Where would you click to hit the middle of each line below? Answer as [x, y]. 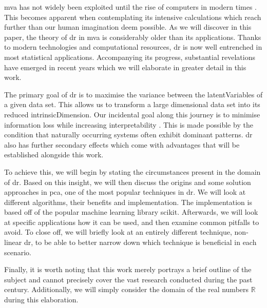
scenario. [18, 252]
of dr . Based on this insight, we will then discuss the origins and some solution [128, 182]
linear [13, 242]
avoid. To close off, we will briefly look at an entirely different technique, [118, 232]
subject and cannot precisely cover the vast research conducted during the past [128, 279]
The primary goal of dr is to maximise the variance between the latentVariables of [133, 94]
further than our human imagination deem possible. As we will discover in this [128, 27]
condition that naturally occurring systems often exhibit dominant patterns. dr [128, 135]
